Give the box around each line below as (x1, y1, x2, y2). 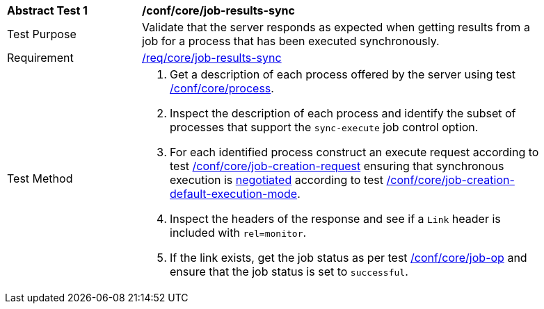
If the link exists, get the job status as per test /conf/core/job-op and (170, 251, 527, 265)
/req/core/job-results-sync (142, 51, 282, 65)
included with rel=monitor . (170, 226, 307, 240)
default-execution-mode (170, 187, 298, 201)
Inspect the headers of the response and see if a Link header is (170, 212, 501, 226)
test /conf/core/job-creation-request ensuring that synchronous (170, 159, 504, 173)
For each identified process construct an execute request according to (170, 145, 539, 159)
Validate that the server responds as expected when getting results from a (142, 20, 530, 34)
